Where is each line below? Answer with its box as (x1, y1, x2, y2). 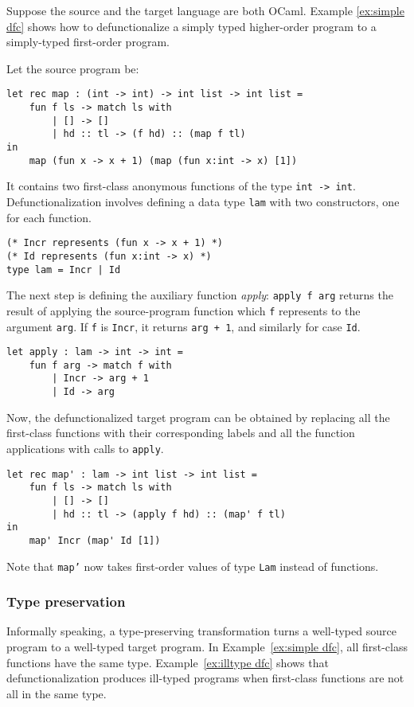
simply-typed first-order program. (6, 33, 170, 50)
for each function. (6, 209, 92, 225)
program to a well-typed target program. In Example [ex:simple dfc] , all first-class (6, 639, 408, 655)
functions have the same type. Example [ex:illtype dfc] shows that (6, 654, 329, 670)
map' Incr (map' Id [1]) (29, 534, 161, 546)
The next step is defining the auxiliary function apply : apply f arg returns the (6, 287, 393, 303)
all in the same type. (6, 685, 107, 701)
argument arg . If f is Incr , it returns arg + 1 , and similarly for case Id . (6, 318, 361, 334)
